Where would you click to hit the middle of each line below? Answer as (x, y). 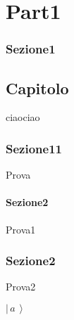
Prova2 (21, 287)
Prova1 (21, 229)
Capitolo (37, 88)
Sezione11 (34, 148)
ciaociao (23, 117)
